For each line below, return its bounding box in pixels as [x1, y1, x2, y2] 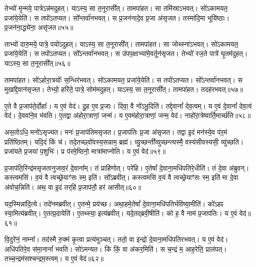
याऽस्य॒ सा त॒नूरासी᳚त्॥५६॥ [4, 58, 70, 68]
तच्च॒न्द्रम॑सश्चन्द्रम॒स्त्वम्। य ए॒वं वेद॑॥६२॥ [4, 253, 104, 264]
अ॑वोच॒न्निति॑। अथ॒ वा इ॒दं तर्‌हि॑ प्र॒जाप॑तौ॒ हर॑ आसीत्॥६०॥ [4, 181, 142, 192]
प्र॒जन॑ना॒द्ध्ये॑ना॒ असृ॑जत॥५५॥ [4, 22, 74, 32]
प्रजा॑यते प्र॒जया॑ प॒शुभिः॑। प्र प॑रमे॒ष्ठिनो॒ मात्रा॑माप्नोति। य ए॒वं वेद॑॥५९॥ [4, 146, 166, 156]
